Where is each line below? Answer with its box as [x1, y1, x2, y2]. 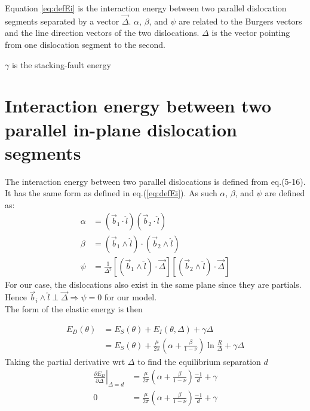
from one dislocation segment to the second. [5, 38, 165, 50]
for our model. [104, 291, 157, 303]
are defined [265, 187, 305, 199]
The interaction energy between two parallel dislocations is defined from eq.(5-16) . [5, 175, 306, 187]
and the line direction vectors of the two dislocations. [5, 26, 199, 39]
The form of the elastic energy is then [5, 302, 143, 315]
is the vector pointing [211, 26, 290, 39]
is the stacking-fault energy [11, 58, 111, 71]
